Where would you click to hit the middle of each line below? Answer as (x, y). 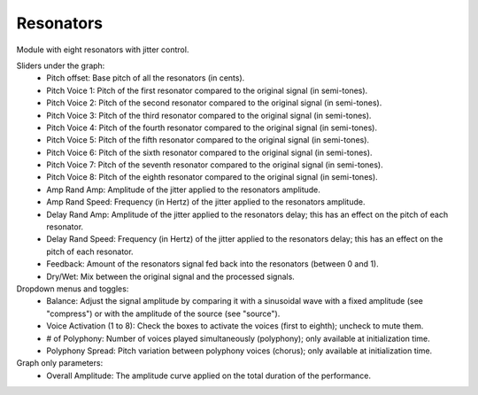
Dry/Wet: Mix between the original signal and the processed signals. (171, 276)
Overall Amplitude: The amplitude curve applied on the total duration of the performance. (209, 376)
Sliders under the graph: (61, 66)
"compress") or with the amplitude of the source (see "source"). (163, 314)
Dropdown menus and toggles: (73, 289)
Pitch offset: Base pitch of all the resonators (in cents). (146, 78)
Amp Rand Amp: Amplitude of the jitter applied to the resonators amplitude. (183, 190)
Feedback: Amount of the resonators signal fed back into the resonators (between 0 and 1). (213, 264)
